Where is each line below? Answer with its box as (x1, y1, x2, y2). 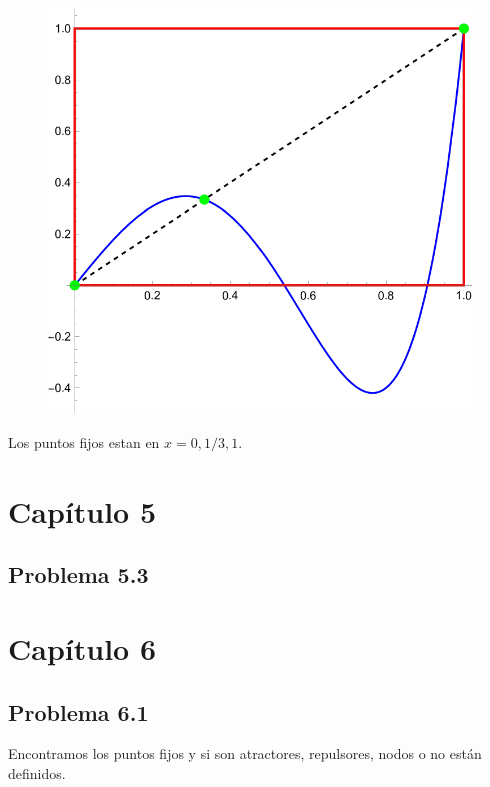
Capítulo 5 (8, 490, 157, 531)
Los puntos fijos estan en (8, 432, 160, 453)
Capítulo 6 (8, 628, 157, 668)
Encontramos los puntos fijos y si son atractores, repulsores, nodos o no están (8, 743, 482, 764)
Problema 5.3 (8, 559, 149, 590)
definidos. (8, 762, 66, 783)
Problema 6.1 (8, 696, 149, 727)
